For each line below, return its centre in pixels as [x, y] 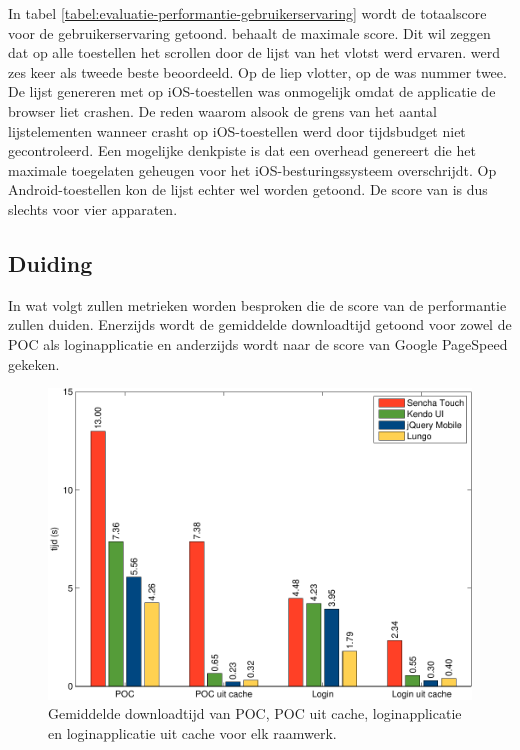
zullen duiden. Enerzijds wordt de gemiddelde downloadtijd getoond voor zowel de [260, 324]
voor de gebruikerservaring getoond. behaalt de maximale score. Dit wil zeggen [249, 32]
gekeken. [34, 363]
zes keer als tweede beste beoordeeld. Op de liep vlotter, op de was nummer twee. [257, 71]
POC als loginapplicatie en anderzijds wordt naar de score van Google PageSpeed [258, 343]
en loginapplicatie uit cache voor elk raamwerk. [192, 732]
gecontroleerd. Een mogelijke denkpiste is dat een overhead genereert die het [242, 150]
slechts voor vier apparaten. [93, 208]
